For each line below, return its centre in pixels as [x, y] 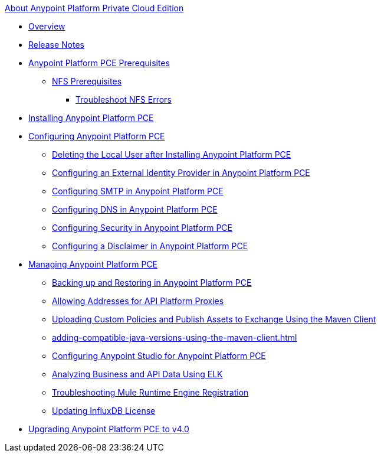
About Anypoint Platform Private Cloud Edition [94, 8]
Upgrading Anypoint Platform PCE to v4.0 [109, 429]
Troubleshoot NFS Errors [124, 99]
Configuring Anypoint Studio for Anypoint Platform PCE [159, 356]
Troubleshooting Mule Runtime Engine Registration [150, 392]
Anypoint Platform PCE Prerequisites [99, 63]
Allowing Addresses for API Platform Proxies [138, 301]
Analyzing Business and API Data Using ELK [137, 374]
